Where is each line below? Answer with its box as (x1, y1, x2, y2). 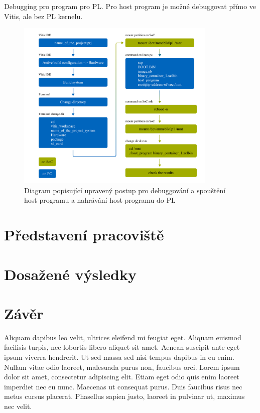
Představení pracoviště (4, 224, 164, 245)
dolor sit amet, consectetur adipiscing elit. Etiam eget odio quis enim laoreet (4, 371, 239, 382)
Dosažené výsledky (4, 263, 137, 284)
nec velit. (4, 401, 32, 411)
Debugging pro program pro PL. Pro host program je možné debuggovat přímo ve (4, 1, 256, 11)
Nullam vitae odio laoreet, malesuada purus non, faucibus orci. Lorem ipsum (4, 361, 240, 372)
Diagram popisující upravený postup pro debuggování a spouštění (24, 185, 226, 195)
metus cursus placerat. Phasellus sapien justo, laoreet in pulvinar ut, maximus (4, 391, 245, 401)
